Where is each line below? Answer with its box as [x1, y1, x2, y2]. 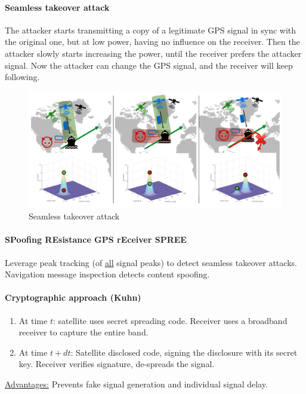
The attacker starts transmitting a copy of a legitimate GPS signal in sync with [5, 23, 296, 36]
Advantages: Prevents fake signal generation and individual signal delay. [5, 377, 268, 390]
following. [5, 71, 40, 83]
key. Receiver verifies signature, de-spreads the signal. [18, 358, 215, 370]
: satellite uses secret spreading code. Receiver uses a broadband [52, 314, 288, 326]
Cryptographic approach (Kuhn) [5, 291, 141, 304]
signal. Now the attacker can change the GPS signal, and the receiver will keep [5, 59, 293, 71]
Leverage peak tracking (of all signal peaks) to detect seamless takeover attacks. [5, 256, 297, 268]
